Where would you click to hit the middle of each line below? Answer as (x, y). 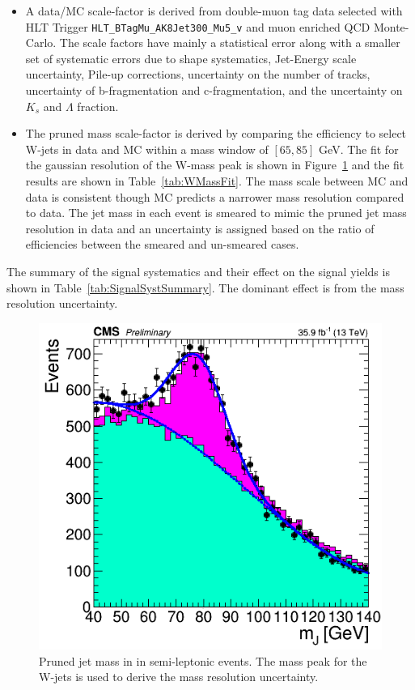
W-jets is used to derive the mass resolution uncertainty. (179, 677)
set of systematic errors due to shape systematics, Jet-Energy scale (191, 58)
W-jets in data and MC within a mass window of (147, 149)
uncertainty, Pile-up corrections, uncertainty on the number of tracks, (198, 74)
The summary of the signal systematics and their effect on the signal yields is (198, 271)
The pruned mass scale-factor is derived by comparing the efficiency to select (216, 133)
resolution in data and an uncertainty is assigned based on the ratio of (200, 228)
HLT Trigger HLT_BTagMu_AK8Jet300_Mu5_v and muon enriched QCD (198, 26)
